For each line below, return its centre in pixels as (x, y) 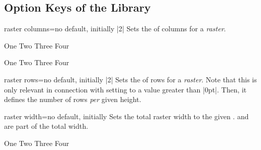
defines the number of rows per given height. (73, 99)
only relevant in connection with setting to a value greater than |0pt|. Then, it (125, 89)
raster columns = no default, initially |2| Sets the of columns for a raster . (115, 29)
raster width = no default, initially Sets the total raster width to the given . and (126, 116)
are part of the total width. (46, 126)
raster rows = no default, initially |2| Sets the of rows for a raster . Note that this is (130, 79)
